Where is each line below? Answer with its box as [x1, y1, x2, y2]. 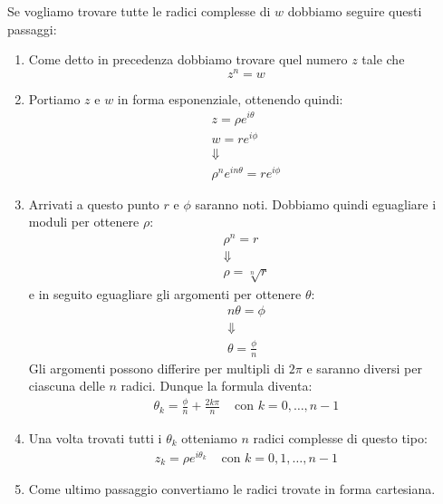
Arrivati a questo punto [28, 194, 159, 213]
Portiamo [28, 89, 81, 108]
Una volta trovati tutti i [28, 428, 162, 447]
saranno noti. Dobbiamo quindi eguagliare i [195, 194, 437, 213]
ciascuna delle [28, 376, 105, 395]
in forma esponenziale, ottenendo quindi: [117, 89, 343, 108]
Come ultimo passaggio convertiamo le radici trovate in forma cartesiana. [28, 480, 436, 499]
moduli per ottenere [28, 212, 140, 231]
